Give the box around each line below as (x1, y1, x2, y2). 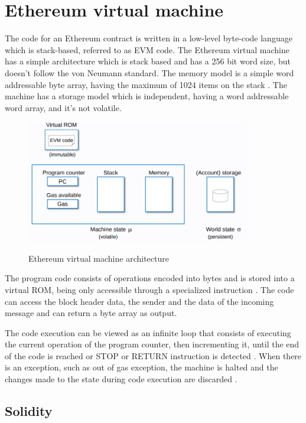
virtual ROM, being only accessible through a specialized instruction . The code (5, 283, 294, 295)
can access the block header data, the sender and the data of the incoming (5, 295, 274, 307)
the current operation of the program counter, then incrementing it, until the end (5, 338, 300, 350)
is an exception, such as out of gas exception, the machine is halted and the (5, 361, 278, 373)
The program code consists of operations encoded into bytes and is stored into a (5, 272, 295, 284)
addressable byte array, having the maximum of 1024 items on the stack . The (5, 78, 287, 90)
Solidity (5, 402, 53, 420)
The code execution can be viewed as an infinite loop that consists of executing (5, 326, 291, 339)
